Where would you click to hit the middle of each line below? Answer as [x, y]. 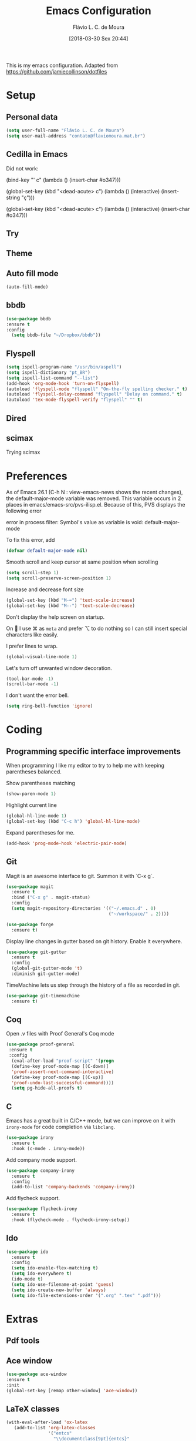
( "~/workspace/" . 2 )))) [138, 914]
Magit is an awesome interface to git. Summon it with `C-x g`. [80, 876]
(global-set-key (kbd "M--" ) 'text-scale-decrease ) [70, 606]
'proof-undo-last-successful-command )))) [63, 1083]
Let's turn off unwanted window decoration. [59, 668]
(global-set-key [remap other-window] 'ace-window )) [72, 1390]
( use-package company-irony [40, 1171]
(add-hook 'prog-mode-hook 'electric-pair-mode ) [67, 843]
